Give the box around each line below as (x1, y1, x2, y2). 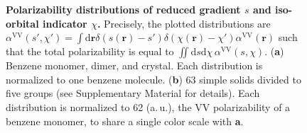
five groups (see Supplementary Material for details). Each (6, 86, 260, 100)
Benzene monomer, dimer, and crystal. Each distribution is (6, 58, 263, 73)
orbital (6, 16, 39, 30)
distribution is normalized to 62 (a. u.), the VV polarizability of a (6, 99, 291, 114)
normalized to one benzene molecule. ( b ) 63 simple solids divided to (6, 71, 301, 86)
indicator (43, 16, 87, 30)
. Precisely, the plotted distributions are (97, 16, 271, 30)
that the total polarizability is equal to (6, 44, 174, 59)
